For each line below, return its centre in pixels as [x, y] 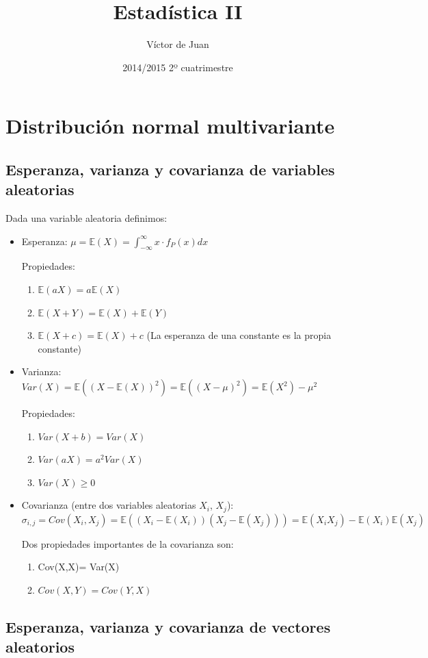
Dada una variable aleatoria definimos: [86, 218]
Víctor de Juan [178, 44]
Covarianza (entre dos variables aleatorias [109, 505]
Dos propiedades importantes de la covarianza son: [128, 543]
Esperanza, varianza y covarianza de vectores [168, 627]
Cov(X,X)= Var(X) [79, 567]
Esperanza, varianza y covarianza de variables [170, 169]
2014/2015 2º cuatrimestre [178, 67]
